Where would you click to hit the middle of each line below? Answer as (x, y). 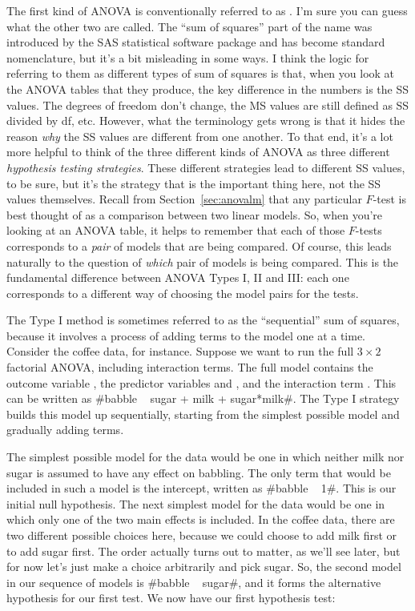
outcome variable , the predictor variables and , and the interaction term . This (201, 382)
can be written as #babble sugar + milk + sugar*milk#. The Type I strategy (203, 398)
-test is (389, 199)
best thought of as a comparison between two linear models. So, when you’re (195, 214)
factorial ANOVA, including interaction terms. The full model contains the (190, 367)
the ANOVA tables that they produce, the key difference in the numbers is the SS (207, 88)
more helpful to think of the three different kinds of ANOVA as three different (198, 152)
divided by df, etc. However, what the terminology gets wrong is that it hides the (206, 121)
